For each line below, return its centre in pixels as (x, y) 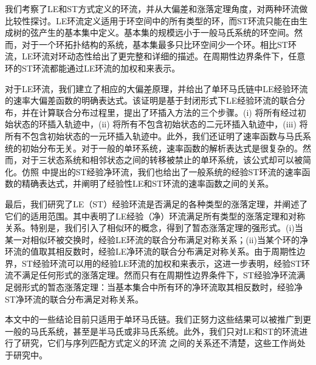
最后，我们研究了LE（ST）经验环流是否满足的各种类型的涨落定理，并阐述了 (156, 203)
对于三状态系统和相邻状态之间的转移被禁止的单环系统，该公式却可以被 (162, 160)
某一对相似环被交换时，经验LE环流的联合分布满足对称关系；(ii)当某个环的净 (156, 239)
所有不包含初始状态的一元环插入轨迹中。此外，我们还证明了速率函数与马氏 (154, 136)
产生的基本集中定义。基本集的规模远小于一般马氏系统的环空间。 (166, 32)
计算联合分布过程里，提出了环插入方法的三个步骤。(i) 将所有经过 (168, 112)
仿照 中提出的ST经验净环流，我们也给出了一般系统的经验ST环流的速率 (162, 171)
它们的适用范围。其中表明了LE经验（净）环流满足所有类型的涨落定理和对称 (155, 216)
